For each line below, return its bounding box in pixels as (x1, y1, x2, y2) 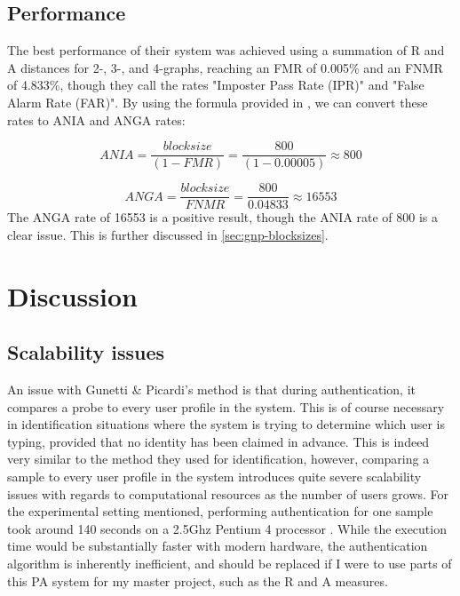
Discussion (7, 277, 138, 314)
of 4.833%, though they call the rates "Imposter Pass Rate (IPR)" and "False (7, 75, 424, 94)
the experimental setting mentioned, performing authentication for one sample (7, 502, 433, 521)
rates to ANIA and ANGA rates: (7, 110, 186, 129)
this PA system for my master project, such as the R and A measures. (7, 571, 388, 590)
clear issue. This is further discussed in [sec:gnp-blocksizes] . (7, 225, 329, 243)
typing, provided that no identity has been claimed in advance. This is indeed (7, 432, 430, 450)
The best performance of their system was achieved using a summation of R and (7, 41, 445, 60)
